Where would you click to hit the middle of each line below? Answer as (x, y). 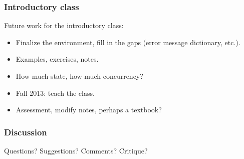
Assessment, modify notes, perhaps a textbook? (89, 110)
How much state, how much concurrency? (79, 76)
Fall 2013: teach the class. (55, 93)
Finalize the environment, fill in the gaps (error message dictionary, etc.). (128, 42)
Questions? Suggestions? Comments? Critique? (76, 150)
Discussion (26, 132)
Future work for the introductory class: (64, 25)
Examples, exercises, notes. (57, 59)
